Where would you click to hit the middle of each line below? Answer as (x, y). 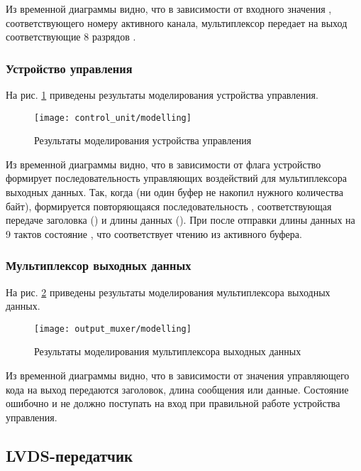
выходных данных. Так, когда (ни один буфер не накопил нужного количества (174, 192)
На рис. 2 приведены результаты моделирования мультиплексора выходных (168, 292)
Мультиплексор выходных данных (99, 265)
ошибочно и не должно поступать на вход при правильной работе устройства (173, 403)
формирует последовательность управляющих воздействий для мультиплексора (176, 178)
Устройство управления (69, 68)
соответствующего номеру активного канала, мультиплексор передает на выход (177, 22)
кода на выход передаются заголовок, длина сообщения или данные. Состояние (177, 389)
